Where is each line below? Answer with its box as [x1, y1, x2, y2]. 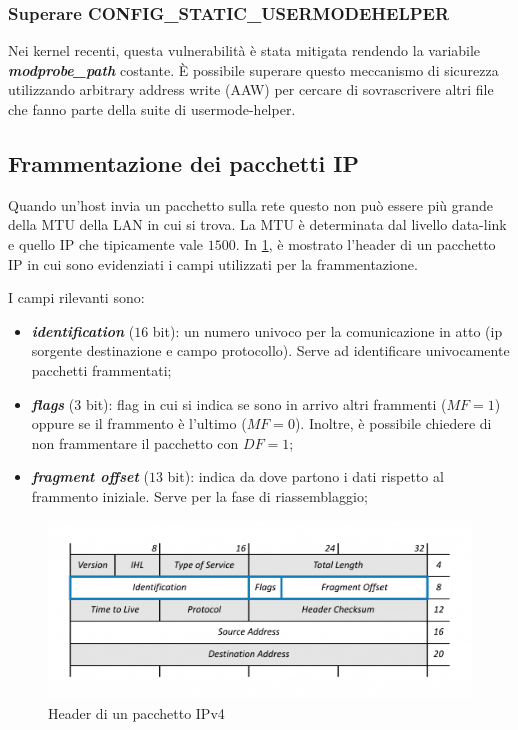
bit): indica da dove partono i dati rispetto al [167, 466, 444, 487]
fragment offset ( [31, 466, 149, 487]
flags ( [31, 393, 75, 414]
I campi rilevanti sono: [8, 287, 145, 308]
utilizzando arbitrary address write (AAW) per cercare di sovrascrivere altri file [8, 79, 494, 100]
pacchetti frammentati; [31, 359, 172, 380]
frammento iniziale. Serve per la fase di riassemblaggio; [31, 485, 368, 506]
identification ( [31, 320, 135, 341]
